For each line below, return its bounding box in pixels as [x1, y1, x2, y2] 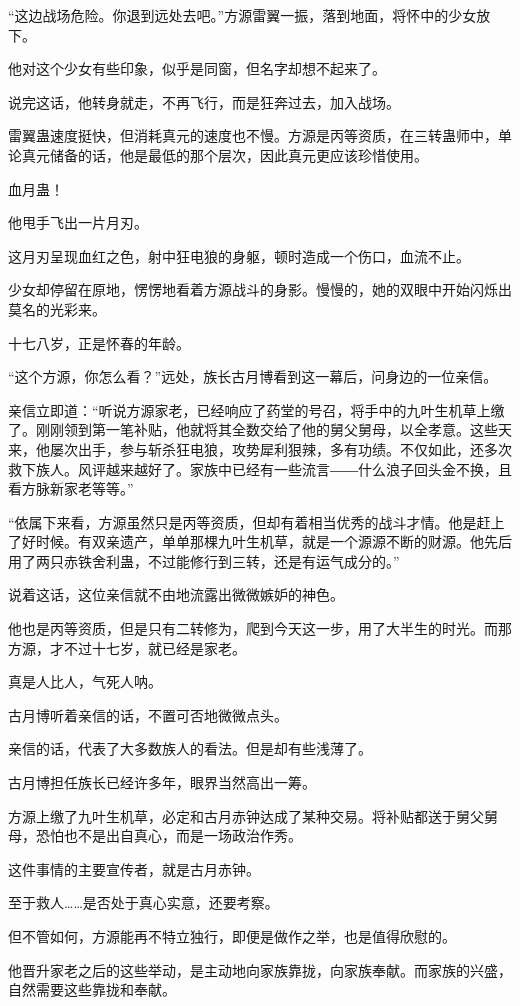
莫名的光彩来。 [8, 298, 106, 319]
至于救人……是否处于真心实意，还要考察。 [8, 892, 279, 913]
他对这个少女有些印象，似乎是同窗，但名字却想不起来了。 [8, 58, 386, 79]
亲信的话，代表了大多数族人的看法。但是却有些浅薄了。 [8, 738, 372, 759]
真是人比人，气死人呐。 [8, 671, 162, 692]
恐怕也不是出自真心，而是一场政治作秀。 [35, 825, 302, 846]
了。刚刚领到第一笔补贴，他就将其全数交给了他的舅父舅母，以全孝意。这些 [8, 419, 498, 440]
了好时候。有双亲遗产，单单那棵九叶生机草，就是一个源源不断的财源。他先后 [8, 531, 512, 552]
